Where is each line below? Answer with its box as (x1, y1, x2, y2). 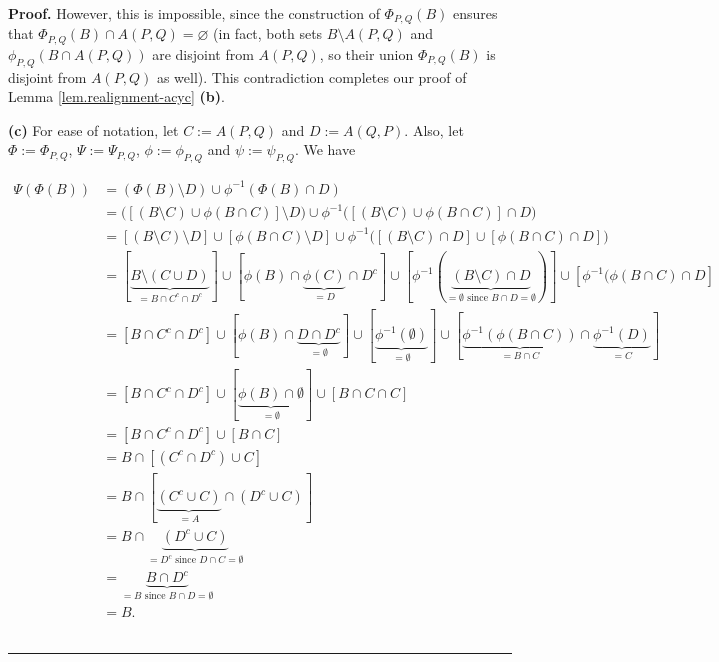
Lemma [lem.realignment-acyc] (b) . (8, 86, 225, 107)
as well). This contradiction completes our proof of (156, 66, 467, 87)
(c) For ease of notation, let (8, 119, 179, 140)
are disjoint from (152, 43, 254, 64)
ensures (452, 3, 498, 23)
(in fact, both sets (213, 23, 323, 44)
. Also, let (404, 119, 464, 140)
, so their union (319, 43, 414, 64)
